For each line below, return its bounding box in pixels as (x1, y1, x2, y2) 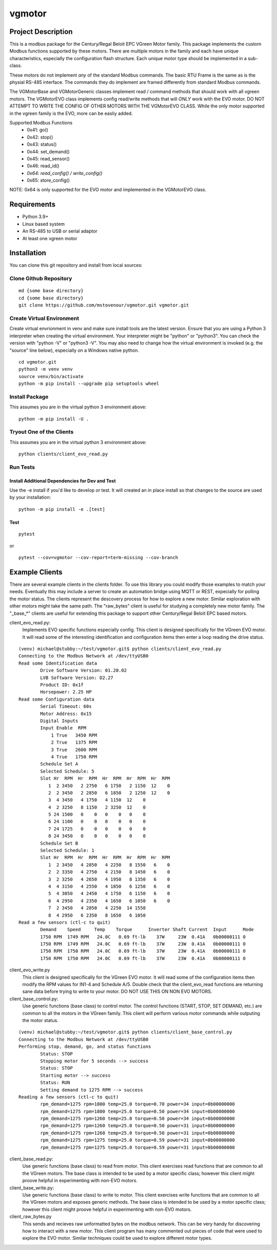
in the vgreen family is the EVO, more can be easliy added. (9, 110, 133, 116)
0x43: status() (27, 141, 57, 148)
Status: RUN (40, 1080, 70, 1085)
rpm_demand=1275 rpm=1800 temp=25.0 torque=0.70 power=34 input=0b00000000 (40, 1101, 235, 1107)
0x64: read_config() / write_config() (27, 170, 103, 176)
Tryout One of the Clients (9, 428, 74, 436)
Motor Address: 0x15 (40, 710, 92, 717)
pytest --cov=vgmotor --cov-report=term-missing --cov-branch (18, 555, 179, 561)
